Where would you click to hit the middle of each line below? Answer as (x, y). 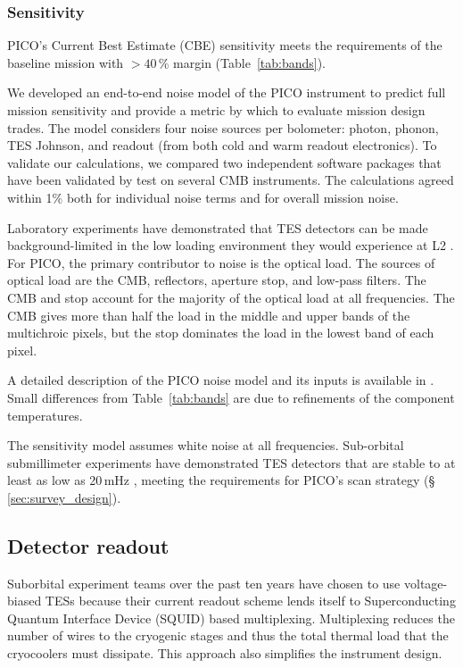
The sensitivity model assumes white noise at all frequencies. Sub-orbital (206, 445)
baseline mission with (66, 62)
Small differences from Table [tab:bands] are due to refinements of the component (231, 397)
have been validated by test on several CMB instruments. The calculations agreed (231, 180)
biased (25, 601)
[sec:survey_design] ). (64, 497)
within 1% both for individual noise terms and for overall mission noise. (203, 197)
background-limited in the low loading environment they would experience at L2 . (231, 245)
